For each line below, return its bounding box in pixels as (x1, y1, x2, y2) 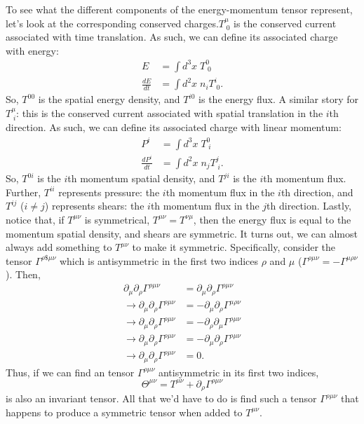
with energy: (6, 43, 59, 57)
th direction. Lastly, (267, 198, 351, 213)
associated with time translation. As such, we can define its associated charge (6, 29, 338, 44)
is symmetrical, (84, 212, 150, 226)
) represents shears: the (44, 198, 144, 213)
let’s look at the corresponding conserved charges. (6, 15, 219, 30)
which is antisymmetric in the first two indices (59, 253, 259, 268)
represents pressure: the (58, 184, 160, 199)
